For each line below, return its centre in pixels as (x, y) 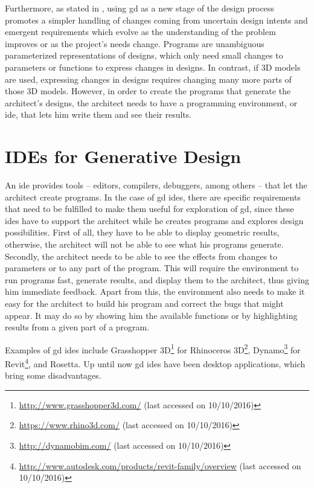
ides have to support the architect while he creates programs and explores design (154, 220)
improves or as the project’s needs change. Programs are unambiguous (135, 43)
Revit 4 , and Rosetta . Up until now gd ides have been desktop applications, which (155, 363)
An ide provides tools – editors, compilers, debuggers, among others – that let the (156, 185)
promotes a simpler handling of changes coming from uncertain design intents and (156, 20)
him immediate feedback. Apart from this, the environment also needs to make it (155, 291)
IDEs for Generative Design (123, 156)
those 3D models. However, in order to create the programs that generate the (148, 91)
